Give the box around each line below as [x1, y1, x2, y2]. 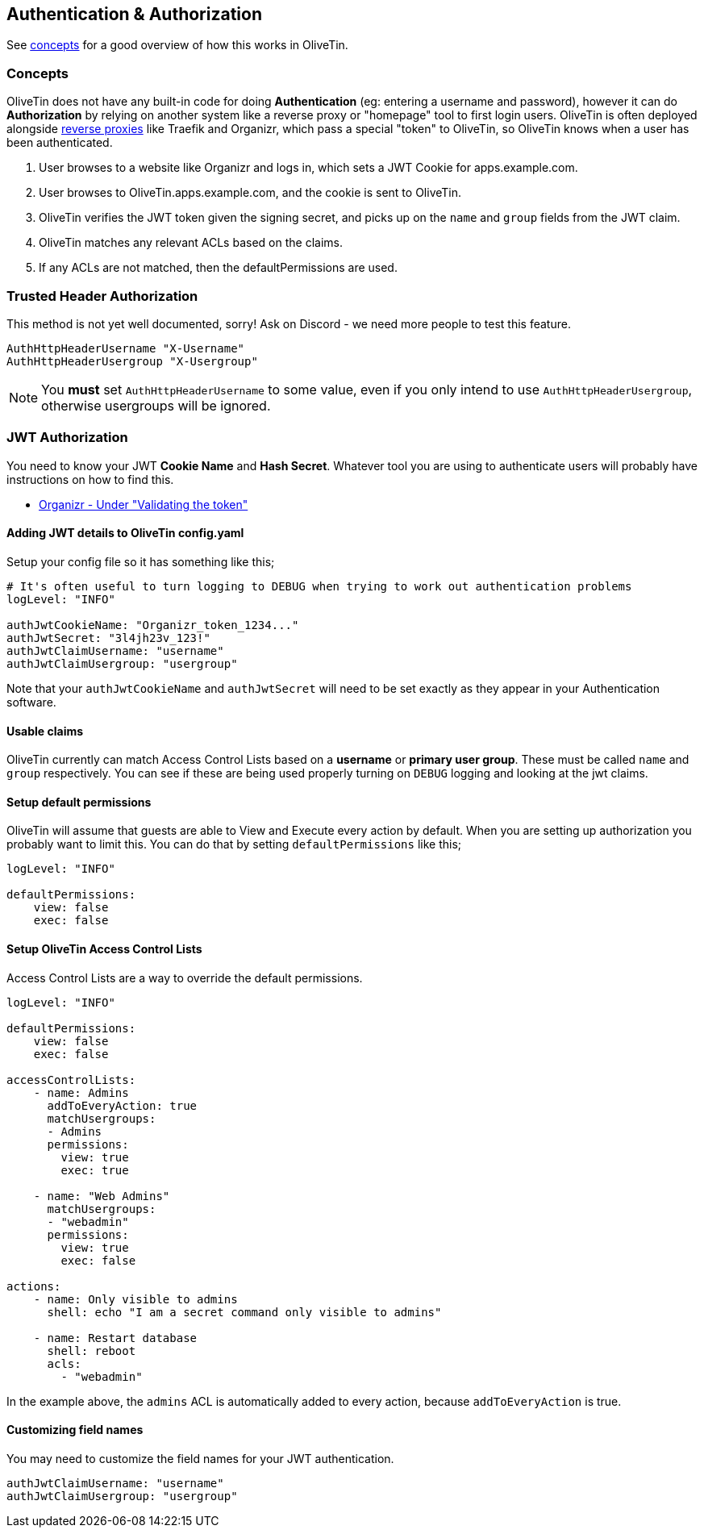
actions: [6, 1279, 61, 1293]
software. [6, 694, 56, 709]
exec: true [60, 1163, 129, 1177]
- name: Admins [33, 1086, 129, 1099]
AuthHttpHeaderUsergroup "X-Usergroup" [6, 354, 258, 368]
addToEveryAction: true [47, 1098, 198, 1112]
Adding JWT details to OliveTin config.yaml [6, 526, 244, 540]
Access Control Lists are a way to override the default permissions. [6, 970, 363, 985]
